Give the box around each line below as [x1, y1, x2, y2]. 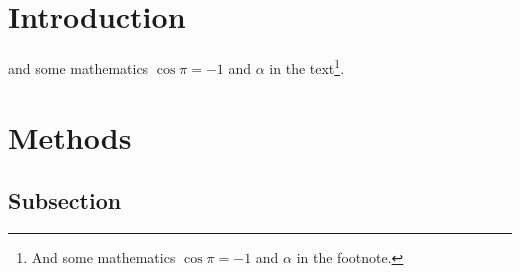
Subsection [8, 185, 122, 216]
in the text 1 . [269, 55, 345, 78]
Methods [8, 116, 132, 157]
